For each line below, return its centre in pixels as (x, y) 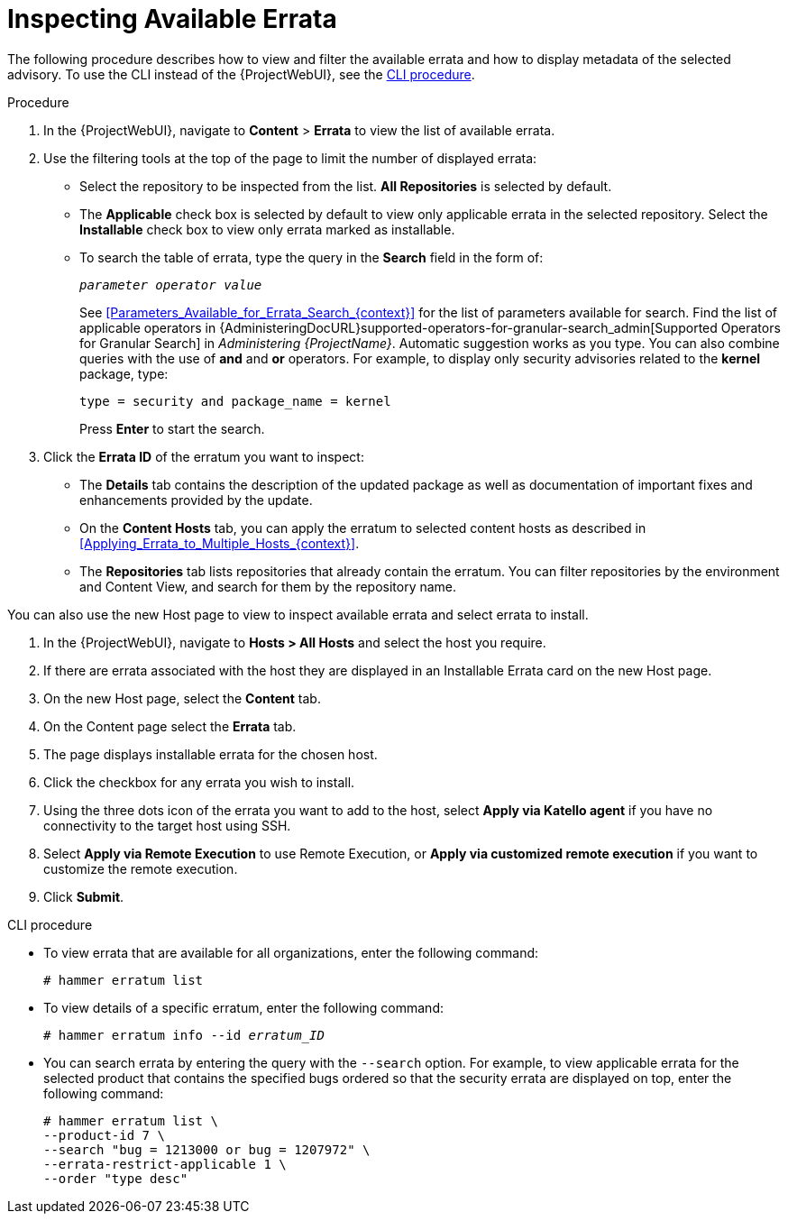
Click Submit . (84, 896)
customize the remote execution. (141, 868)
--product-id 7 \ (104, 1135)
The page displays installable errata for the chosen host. (211, 754)
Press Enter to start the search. (172, 428)
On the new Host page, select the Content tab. (182, 698)
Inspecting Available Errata (172, 19)
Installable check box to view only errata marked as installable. (267, 229)
